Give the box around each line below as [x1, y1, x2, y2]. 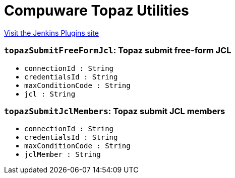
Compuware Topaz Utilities [4, 2, 189, 19]
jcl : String [24, 90, 76, 98]
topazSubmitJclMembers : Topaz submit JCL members [4, 106, 225, 116]
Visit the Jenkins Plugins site [4, 28, 99, 37]
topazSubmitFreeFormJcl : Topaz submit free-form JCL [4, 45, 231, 56]
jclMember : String [24, 150, 101, 159]
